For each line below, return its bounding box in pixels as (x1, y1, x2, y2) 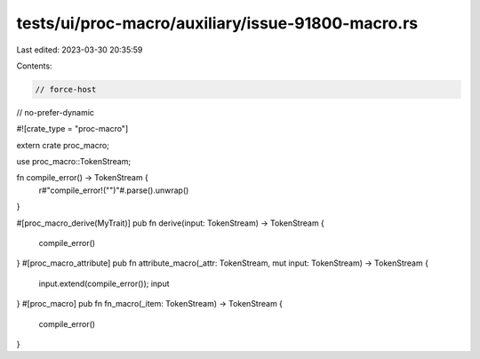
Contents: (16, 60, 52, 71)
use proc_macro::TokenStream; (16, 156, 132, 167)
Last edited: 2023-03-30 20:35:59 (16, 44, 143, 55)
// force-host (35, 84, 97, 94)
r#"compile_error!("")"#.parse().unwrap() (38, 185, 189, 195)
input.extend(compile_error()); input (38, 278, 170, 289)
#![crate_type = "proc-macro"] (16, 124, 129, 134)
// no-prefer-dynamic (16, 107, 95, 117)
